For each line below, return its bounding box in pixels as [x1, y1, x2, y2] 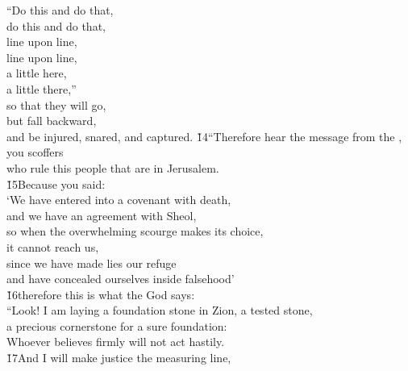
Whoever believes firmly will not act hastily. [6, 333, 225, 350]
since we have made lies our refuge [6, 254, 177, 271]
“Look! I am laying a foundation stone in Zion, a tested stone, [6, 302, 313, 319]
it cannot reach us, [6, 238, 99, 255]
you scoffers [6, 144, 64, 160]
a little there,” [6, 80, 77, 97]
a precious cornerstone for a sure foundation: [6, 317, 227, 334]
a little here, [6, 65, 67, 81]
